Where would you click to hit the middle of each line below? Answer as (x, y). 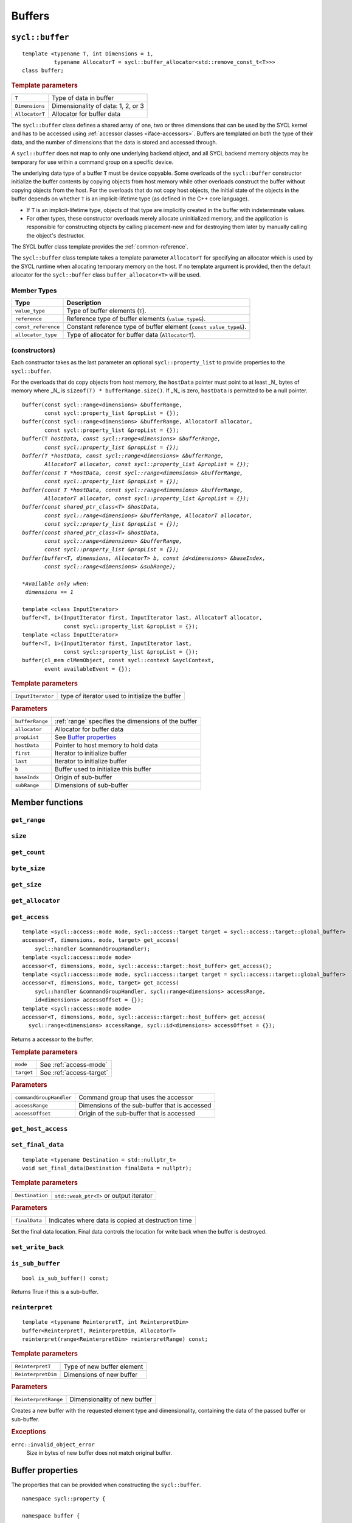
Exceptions (29, 1432)
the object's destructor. (56, 235)
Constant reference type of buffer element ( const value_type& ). (157, 327)
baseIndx (27, 777)
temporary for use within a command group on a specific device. (92, 162)
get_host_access (40, 1129)
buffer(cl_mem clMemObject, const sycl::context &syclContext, (118, 660)
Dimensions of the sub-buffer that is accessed (145, 1106)
